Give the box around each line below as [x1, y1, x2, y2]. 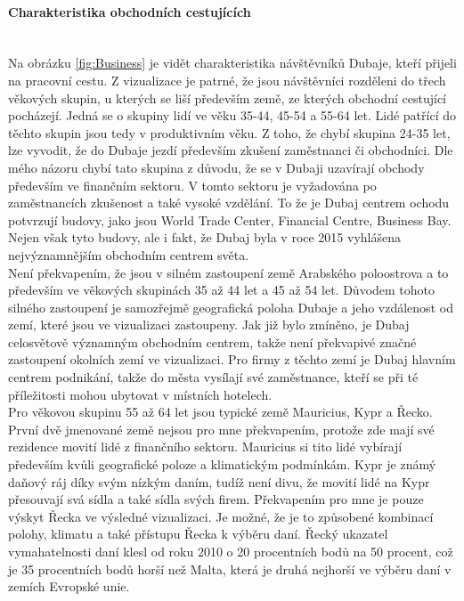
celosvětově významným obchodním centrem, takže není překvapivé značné [8, 332, 417, 351]
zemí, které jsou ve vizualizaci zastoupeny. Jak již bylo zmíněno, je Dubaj [8, 315, 410, 334]
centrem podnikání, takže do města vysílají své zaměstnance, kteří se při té [8, 368, 419, 386]
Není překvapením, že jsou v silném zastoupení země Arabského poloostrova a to [8, 263, 449, 281]
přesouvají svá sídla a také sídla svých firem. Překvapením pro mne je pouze [8, 490, 424, 508]
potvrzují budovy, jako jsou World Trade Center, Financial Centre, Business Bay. [8, 210, 452, 229]
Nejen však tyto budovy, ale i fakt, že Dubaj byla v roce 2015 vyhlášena [8, 228, 402, 247]
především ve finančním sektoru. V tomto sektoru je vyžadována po [8, 175, 377, 194]
